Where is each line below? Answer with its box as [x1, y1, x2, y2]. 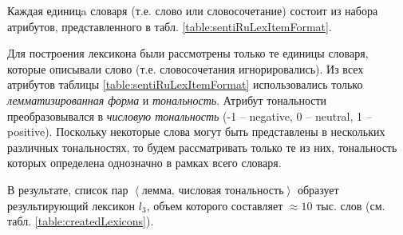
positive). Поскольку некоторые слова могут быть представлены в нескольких [7, 123, 385, 140]
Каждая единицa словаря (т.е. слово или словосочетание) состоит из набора [7, 2, 378, 18]
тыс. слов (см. [316, 197, 385, 213]
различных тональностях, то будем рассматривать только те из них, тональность [7, 138, 397, 155]
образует [297, 181, 339, 197]
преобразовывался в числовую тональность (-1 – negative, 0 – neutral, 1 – [7, 107, 372, 124]
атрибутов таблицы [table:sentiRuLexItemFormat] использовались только [7, 76, 363, 93]
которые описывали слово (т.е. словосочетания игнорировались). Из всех [7, 60, 364, 77]
